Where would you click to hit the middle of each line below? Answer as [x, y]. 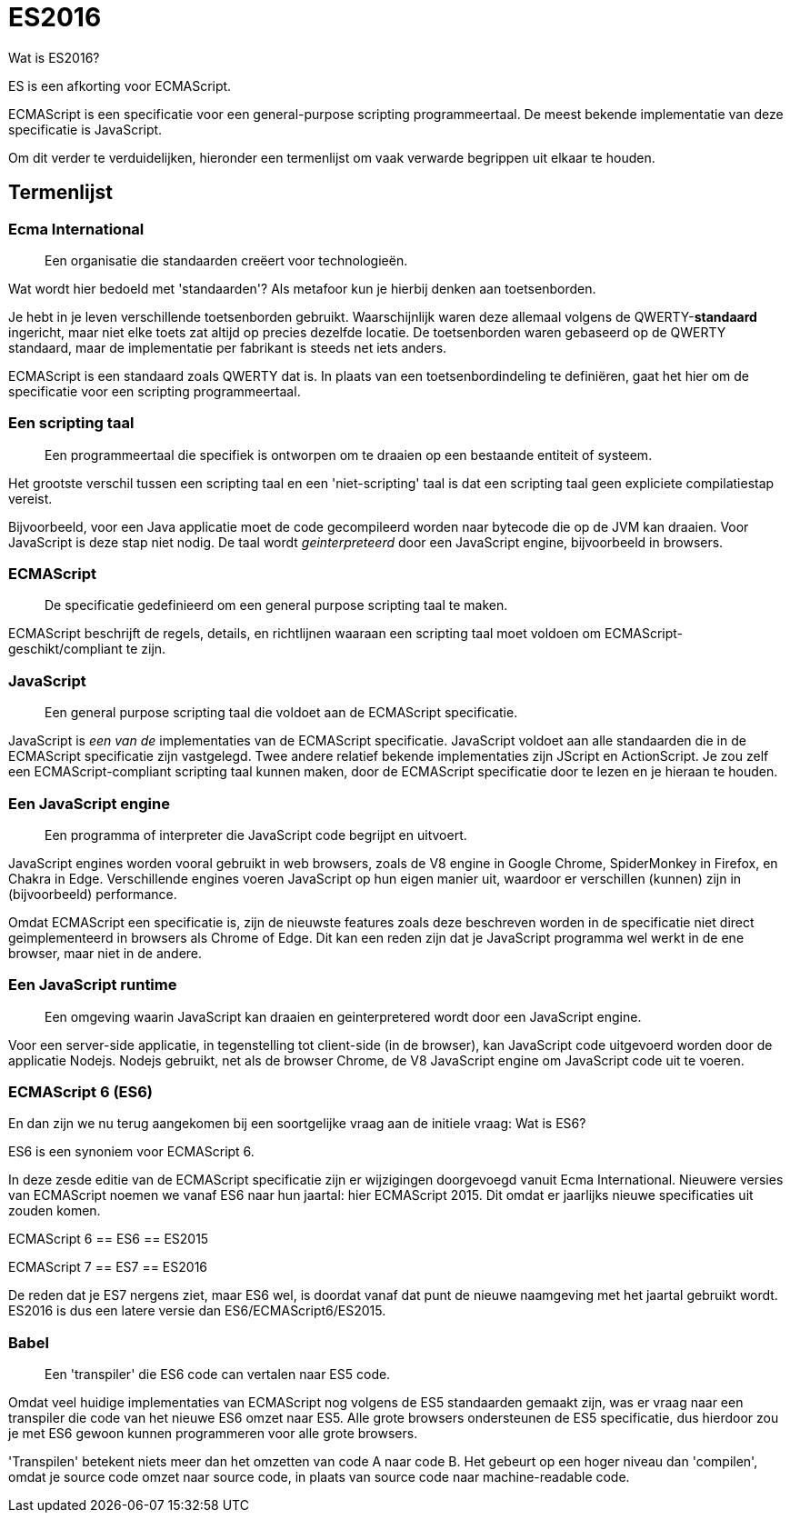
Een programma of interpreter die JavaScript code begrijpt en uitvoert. [256, 835]
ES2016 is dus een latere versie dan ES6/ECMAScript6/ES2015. [197, 1311]
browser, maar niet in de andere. [105, 953]
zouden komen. [55, 1211]
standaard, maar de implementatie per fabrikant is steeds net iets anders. [228, 347]
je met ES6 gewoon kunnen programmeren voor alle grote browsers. [213, 1434]
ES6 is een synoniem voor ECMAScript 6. [131, 1152]
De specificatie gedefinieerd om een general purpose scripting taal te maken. [276, 605]
